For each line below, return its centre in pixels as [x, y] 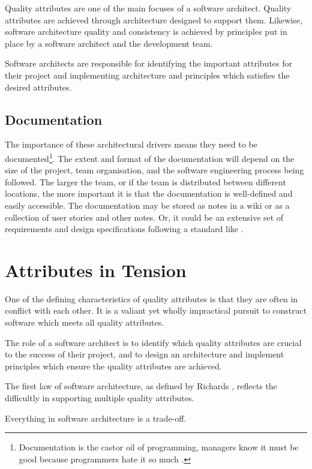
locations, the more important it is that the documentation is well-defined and [149, 193]
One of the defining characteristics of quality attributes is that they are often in [151, 298]
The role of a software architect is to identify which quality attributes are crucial [153, 342]
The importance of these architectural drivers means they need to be [131, 144]
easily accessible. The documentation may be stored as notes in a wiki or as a [147, 205]
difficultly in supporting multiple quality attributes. [100, 398]
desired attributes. [38, 87]
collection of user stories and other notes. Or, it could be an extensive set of [144, 217]
